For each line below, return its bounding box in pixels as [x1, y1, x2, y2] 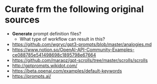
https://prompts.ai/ [12, 73, 51, 79]
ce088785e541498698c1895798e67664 [12, 51, 96, 58]
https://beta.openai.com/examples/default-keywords [12, 67, 122, 73]
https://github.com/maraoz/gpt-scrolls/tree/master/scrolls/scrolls [12, 57, 148, 63]
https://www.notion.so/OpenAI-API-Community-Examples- [12, 46, 135, 52]
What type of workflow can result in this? [19, 36, 106, 42]
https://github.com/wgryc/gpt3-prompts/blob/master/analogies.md [12, 41, 152, 47]
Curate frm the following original [5, 3, 144, 15]
